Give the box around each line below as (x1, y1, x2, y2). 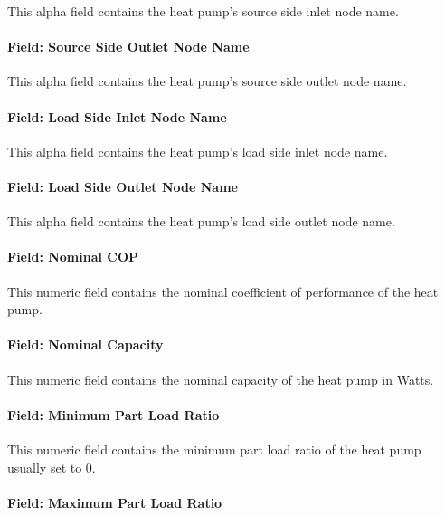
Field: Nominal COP (7, 247, 139, 266)
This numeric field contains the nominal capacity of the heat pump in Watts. (7, 369, 434, 388)
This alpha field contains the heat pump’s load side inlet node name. (7, 141, 388, 160)
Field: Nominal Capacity (7, 335, 164, 354)
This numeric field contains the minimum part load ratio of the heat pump (7, 439, 421, 458)
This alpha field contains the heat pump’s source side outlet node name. (7, 72, 407, 91)
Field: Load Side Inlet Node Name (7, 107, 227, 126)
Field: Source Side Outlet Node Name (7, 37, 250, 56)
